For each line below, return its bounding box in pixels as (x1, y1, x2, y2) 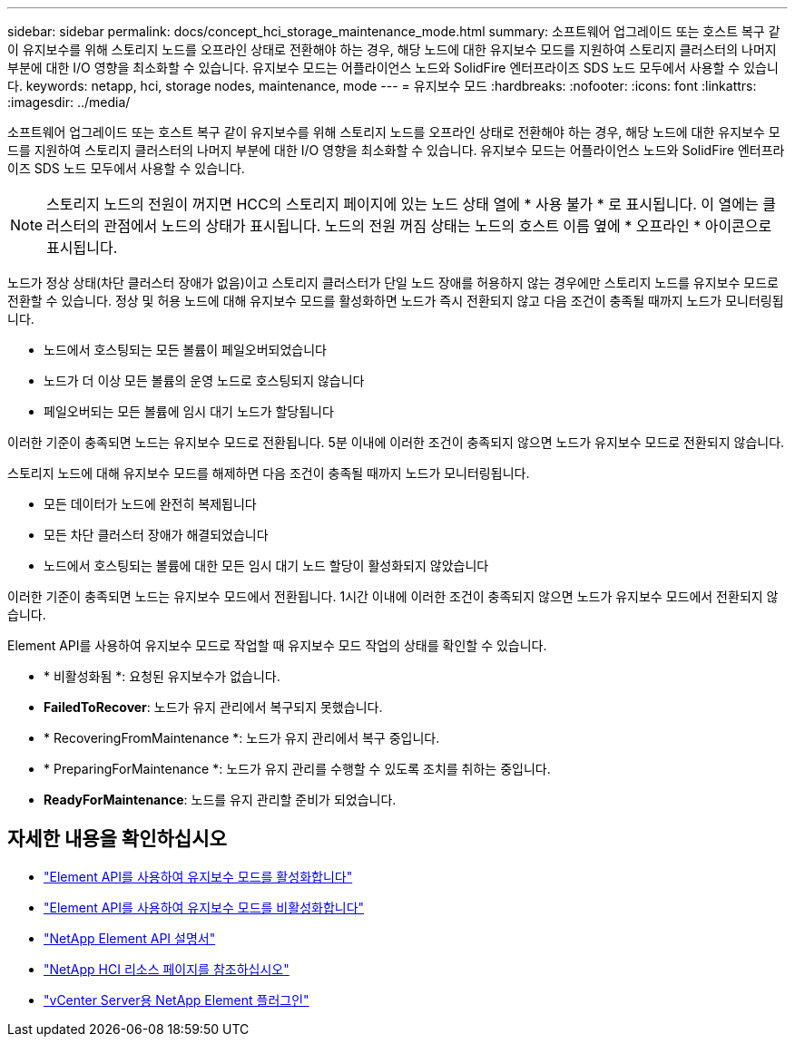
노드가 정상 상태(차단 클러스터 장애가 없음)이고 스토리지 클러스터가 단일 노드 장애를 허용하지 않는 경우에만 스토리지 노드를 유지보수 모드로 (7, 275, 779, 290)
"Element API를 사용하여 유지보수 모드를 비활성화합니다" (44, 899, 365, 915)
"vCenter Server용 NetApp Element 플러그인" (44, 991, 309, 1008)
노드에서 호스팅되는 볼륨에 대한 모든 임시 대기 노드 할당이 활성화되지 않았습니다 (44, 558, 489, 573)
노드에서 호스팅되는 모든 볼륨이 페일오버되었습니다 (44, 342, 327, 357)
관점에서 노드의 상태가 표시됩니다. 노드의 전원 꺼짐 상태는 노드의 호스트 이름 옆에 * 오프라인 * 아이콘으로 (103, 217, 772, 235)
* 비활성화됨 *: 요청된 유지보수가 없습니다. (44, 668, 280, 684)
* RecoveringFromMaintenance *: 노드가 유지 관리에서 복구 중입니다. (44, 730, 440, 746)
